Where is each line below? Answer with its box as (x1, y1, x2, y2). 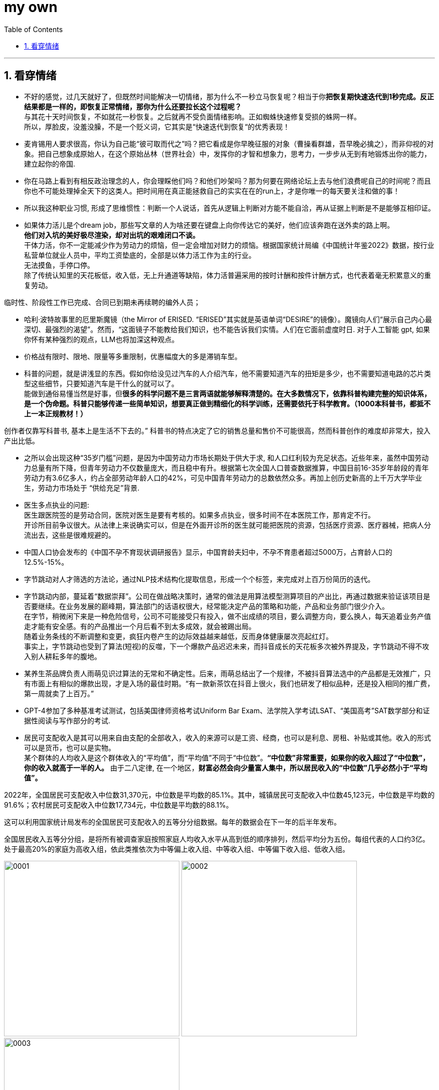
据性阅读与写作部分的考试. (24, 716, 111, 725)
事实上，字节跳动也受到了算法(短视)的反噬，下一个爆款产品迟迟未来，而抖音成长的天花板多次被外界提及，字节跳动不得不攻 (24, 642, 429, 651)
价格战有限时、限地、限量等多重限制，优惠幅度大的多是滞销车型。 (24, 352, 242, 361)
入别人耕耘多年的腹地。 (24, 652, 101, 661)
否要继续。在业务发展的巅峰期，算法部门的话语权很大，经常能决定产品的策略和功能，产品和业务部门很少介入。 (24, 601, 389, 610)
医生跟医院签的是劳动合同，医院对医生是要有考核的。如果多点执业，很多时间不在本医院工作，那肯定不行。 (24, 510, 375, 519)
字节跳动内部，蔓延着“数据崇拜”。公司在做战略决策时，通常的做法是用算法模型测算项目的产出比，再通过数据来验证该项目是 (24, 591, 430, 600)
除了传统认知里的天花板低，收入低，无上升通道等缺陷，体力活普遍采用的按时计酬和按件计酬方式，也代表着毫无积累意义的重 (24, 270, 431, 279)
